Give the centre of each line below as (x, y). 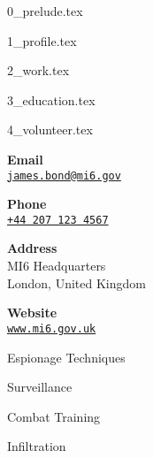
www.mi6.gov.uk (52, 328)
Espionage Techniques (66, 357)
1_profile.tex (42, 40)
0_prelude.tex (45, 11)
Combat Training (54, 416)
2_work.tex (38, 70)
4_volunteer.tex (50, 130)
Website (32, 313)
